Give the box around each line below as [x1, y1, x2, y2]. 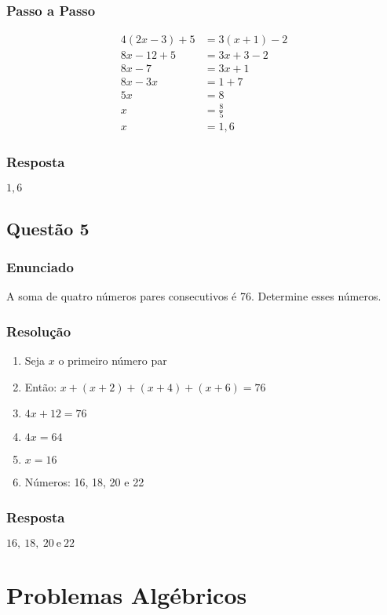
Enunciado [6, 257, 74, 277]
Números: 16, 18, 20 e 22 [24, 474, 144, 490]
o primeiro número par [58, 352, 167, 369]
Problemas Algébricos [6, 579, 247, 611]
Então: [24, 378, 57, 395]
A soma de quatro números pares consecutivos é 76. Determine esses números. [6, 288, 382, 304]
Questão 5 [6, 216, 89, 240]
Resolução [6, 322, 71, 340]
